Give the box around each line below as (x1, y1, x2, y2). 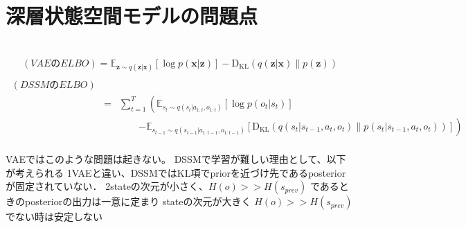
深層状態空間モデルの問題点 (6, 1, 258, 30)
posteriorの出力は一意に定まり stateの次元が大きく (24, 194, 251, 209)
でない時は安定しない (6, 209, 102, 224)
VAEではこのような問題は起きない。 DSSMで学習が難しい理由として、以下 (6, 152, 346, 166)
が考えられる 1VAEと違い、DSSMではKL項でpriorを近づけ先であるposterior (6, 165, 346, 179)
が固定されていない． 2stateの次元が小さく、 (6, 179, 208, 193)
